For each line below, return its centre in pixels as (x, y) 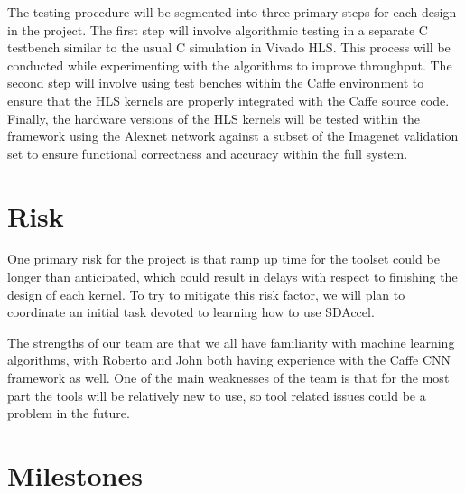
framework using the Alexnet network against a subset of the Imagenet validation (233, 136)
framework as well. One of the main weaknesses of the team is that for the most (228, 378)
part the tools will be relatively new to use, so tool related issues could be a (217, 395)
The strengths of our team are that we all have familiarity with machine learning (231, 342)
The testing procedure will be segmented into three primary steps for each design (232, 12)
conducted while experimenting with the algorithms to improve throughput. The (230, 65)
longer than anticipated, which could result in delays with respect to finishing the (232, 277)
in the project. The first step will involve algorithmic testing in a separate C (218, 29)
